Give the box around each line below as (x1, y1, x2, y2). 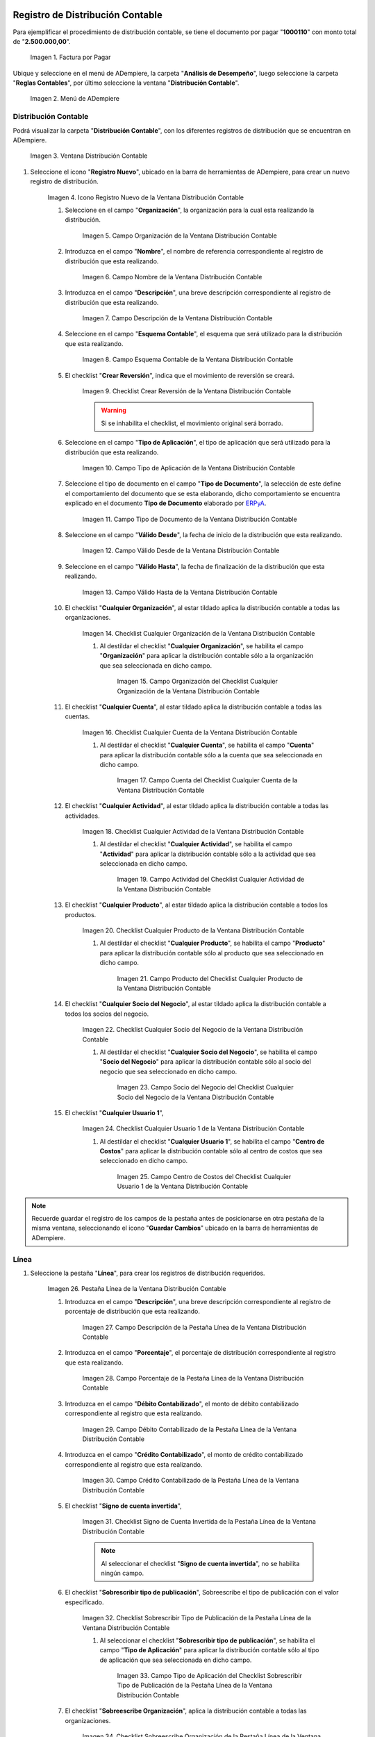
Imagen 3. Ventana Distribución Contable (30, 151, 148, 160)
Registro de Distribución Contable (12, 9, 162, 21)
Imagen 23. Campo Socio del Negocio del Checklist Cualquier (117, 1083, 294, 1092)
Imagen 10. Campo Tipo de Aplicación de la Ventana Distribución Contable (82, 463, 295, 472)
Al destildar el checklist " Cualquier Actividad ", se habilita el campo (99, 840, 292, 848)
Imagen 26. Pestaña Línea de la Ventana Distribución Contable (47, 1285, 226, 1293)
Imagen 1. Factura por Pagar (30, 53, 111, 62)
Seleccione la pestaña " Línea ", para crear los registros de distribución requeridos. (30, 1269, 265, 1277)
